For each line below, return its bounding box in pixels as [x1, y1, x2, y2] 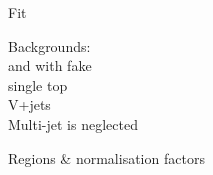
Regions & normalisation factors [8, 147, 205, 168]
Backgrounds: [8, 35, 91, 56]
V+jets [8, 94, 51, 115]
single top [8, 74, 68, 95]
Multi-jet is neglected [8, 113, 138, 134]
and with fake [8, 55, 92, 76]
